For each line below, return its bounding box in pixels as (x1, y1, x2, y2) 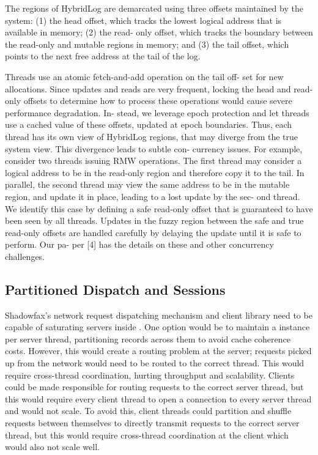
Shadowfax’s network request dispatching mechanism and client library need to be (5, 308, 312, 321)
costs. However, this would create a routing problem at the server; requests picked (5, 344, 312, 357)
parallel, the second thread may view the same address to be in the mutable (5, 178, 290, 191)
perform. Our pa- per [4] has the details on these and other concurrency (5, 238, 274, 251)
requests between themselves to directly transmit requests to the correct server (5, 416, 300, 429)
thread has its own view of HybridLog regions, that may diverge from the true (5, 130, 298, 142)
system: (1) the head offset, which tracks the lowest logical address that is (5, 13, 282, 26)
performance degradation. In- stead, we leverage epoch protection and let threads (5, 106, 309, 119)
